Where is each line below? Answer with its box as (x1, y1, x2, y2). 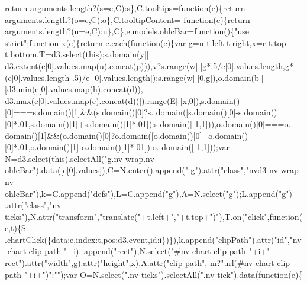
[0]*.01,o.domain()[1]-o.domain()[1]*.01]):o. (5, 141, 159, 153)
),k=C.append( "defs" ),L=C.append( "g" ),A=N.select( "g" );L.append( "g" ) (35, 187, 292, 199)
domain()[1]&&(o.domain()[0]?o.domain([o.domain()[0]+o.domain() (5, 129, 248, 141)
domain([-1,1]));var (161, 141, 230, 153)
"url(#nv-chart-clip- (221, 257, 293, 269)
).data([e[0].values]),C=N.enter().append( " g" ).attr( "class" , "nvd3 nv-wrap (35, 164, 299, 176)
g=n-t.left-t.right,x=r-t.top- (188, 36, 289, 48)
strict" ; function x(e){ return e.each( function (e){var (5, 36, 186, 48)
